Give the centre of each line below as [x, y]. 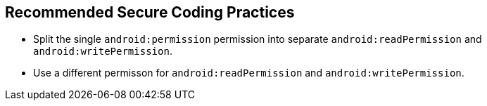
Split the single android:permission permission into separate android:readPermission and [258, 39]
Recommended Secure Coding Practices [150, 12]
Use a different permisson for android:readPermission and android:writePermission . [249, 73]
